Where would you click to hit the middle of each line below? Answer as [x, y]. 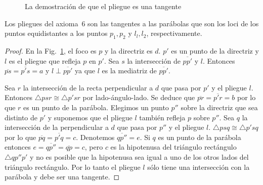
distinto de [21, 117]
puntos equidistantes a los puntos [56, 33]
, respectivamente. [174, 33]
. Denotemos [95, 137]
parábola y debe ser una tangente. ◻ [62, 177]
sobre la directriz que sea [219, 107]
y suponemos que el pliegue [90, 117]
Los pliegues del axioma [41, 23]
